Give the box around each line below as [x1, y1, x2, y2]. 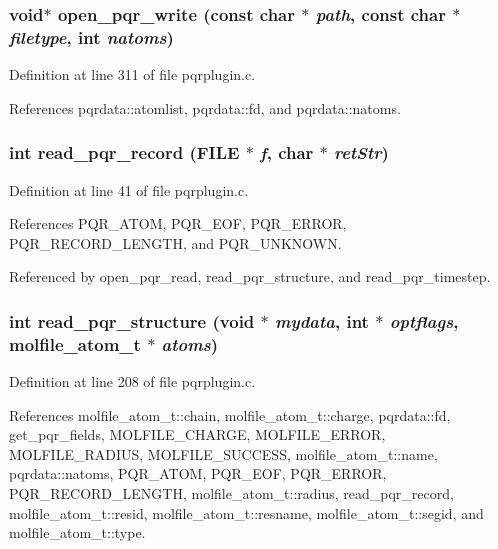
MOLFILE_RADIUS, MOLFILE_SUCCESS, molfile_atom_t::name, [9, 443, 438, 464]
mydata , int [275, 308, 369, 333]
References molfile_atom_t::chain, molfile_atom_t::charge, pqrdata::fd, [9, 404, 451, 425]
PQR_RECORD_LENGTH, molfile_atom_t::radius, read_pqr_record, [9, 483, 454, 504]
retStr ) [334, 140, 389, 165]
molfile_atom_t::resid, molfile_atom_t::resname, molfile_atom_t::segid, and [9, 502, 484, 523]
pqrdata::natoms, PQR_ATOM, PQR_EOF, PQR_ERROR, [9, 463, 387, 484]
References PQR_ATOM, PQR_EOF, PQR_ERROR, [9, 213, 347, 234]
